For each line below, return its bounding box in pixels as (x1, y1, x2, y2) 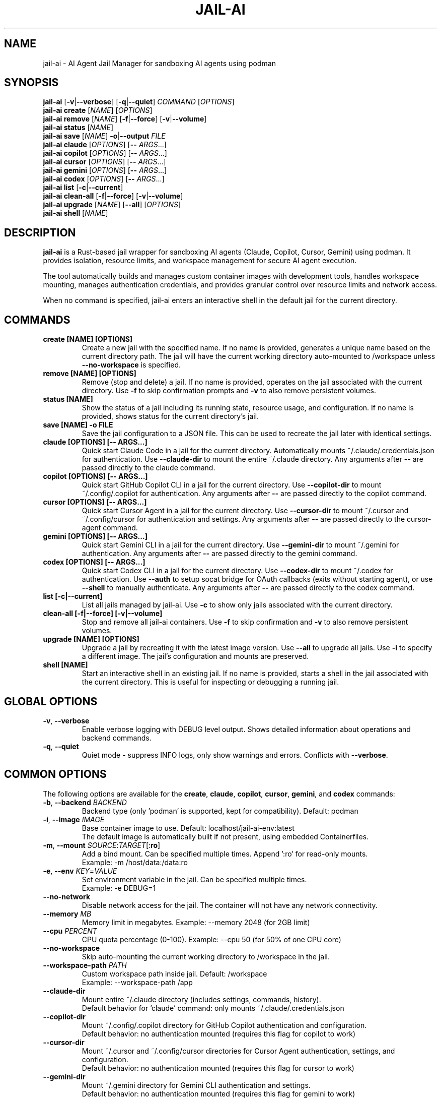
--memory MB (43, 909, 92, 918)
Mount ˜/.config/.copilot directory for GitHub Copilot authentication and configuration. (82, 1020, 367, 1029)
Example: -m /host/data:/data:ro (82, 858, 188, 867)
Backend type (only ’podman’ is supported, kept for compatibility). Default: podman (82, 806, 358, 815)
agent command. (82, 523, 138, 532)
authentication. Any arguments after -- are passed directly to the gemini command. (82, 549, 357, 558)
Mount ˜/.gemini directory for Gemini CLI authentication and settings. (82, 1080, 311, 1089)
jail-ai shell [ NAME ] (43, 209, 108, 218)
